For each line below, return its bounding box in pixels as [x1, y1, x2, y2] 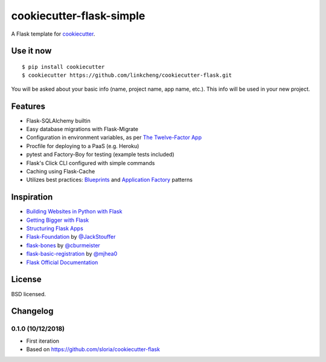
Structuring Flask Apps [26, 225, 84, 232]
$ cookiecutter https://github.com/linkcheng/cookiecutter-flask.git [22, 72, 232, 79]
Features [11, 101, 45, 111]
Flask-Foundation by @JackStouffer [26, 233, 116, 241]
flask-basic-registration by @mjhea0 [26, 250, 118, 257]
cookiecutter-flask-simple [11, 9, 145, 22]
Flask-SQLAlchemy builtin [26, 117, 91, 124]
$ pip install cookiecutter [22, 63, 105, 70]
